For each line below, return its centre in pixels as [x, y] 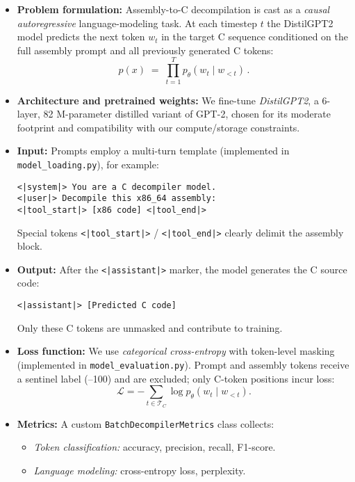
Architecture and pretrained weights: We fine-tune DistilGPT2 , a [168, 100]
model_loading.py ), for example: [88, 164]
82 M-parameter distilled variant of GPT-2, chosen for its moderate [187, 114]
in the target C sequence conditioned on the [255, 37]
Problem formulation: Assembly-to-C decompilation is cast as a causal [173, 9]
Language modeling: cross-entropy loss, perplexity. [140, 471]
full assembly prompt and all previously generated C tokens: [145, 50]
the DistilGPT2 [300, 23]
